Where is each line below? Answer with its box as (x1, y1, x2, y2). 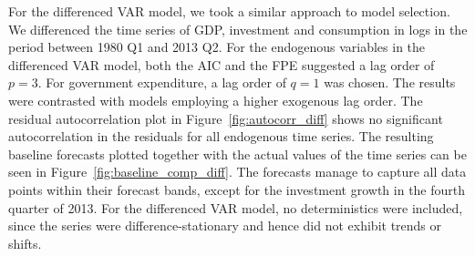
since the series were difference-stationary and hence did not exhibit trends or (8, 216, 442, 235)
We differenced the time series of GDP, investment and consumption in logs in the (8, 19, 468, 38)
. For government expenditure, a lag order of (37, 73, 286, 92)
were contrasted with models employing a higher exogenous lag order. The (8, 90, 423, 109)
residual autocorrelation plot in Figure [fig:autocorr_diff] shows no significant (8, 108, 443, 128)
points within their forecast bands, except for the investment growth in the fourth (8, 179, 466, 199)
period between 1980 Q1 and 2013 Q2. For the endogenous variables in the (8, 37, 426, 56)
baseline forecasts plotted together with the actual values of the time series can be (8, 144, 467, 163)
